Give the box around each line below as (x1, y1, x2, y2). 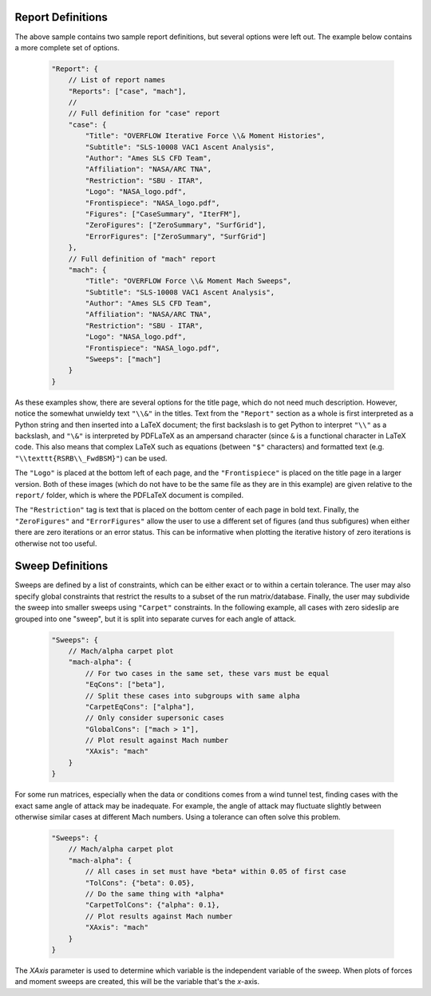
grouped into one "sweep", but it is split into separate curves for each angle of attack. (14, 614, 297, 623)
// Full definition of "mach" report (68, 254, 216, 263)
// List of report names (68, 76, 166, 85)
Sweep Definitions (14, 559, 109, 573)
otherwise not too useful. (14, 539, 97, 548)
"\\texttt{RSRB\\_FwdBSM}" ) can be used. (14, 453, 168, 463)
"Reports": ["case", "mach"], (68, 86, 187, 96)
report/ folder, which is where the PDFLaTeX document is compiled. (14, 490, 243, 500)
